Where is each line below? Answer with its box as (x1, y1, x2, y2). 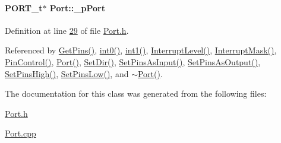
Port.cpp (5, 127, 36, 139)
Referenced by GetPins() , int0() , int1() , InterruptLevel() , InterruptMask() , (5, 44, 277, 56)
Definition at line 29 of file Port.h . (5, 24, 129, 36)
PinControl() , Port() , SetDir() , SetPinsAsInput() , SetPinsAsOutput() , (5, 55, 261, 68)
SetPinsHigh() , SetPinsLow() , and (5, 67, 129, 80)
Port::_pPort (49, 1, 105, 14)
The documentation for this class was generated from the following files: (5, 87, 267, 100)
